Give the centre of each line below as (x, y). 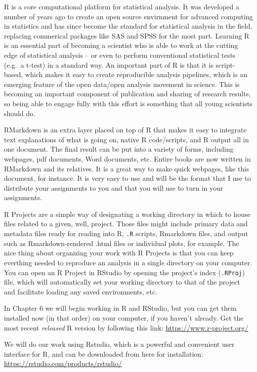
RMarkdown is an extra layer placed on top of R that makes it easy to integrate (125, 130)
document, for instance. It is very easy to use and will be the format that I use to (128, 178)
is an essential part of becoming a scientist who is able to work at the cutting (121, 45)
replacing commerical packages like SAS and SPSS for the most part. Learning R (127, 35)
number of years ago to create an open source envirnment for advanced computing (128, 16)
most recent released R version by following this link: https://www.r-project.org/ (126, 327)
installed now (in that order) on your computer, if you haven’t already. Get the (124, 317)
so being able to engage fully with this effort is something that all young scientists (128, 103)
